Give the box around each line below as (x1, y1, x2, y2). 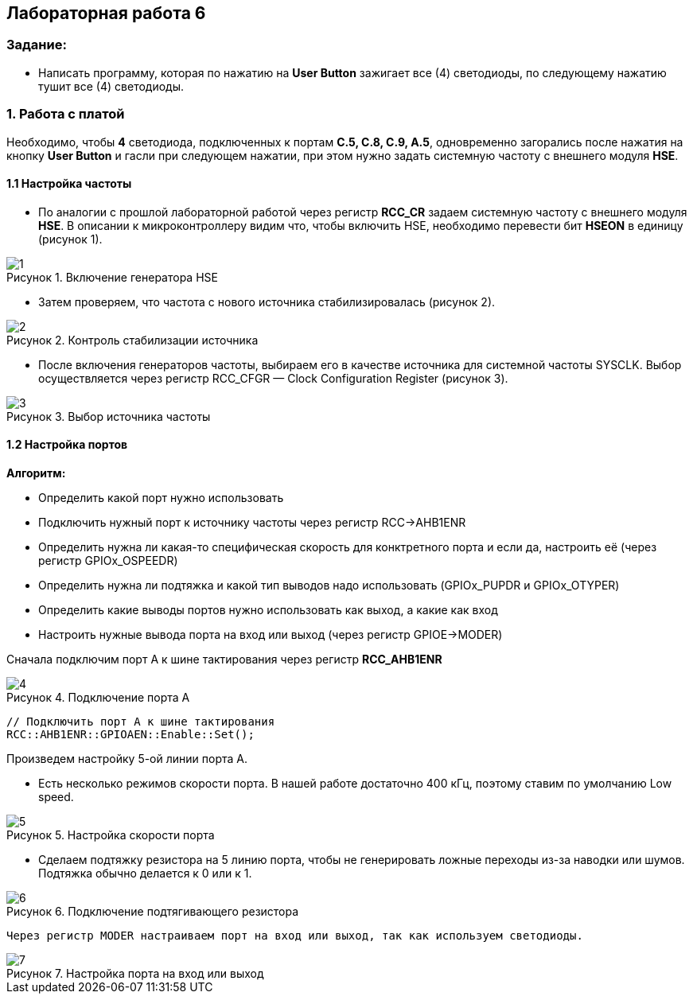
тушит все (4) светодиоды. (38, 79, 184, 93)
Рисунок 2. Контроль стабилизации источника (6, 333, 259, 347)
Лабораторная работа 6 (6, 3, 206, 23)
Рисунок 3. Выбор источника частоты (6, 409, 211, 423)
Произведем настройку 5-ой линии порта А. (6, 751, 248, 765)
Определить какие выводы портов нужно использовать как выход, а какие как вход (38, 602, 498, 617)
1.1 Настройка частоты (6, 177, 132, 191)
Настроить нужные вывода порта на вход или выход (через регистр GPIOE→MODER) (38, 627, 503, 641)
